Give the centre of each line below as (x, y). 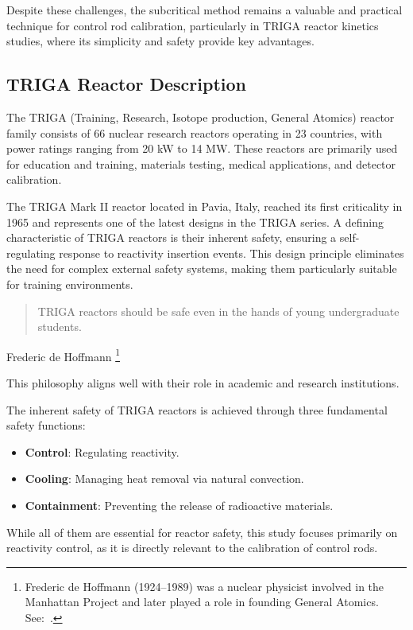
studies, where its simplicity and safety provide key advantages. (160, 41)
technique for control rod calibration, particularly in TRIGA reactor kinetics (193, 25)
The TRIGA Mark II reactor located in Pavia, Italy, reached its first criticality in (205, 206)
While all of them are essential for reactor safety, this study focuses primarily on (202, 532)
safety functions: (46, 425)
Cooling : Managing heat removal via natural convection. (164, 478)
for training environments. (70, 284)
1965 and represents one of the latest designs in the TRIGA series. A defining (195, 222)
